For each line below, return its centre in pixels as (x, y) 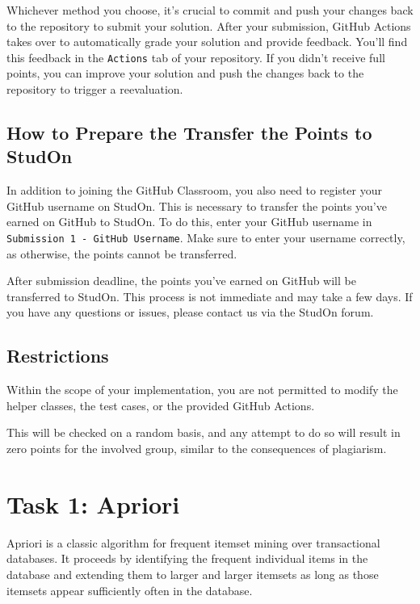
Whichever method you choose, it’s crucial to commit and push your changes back (210, 10)
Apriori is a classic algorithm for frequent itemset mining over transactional (193, 542)
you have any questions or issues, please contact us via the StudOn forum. (190, 312)
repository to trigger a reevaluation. (95, 89)
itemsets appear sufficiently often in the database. (130, 590)
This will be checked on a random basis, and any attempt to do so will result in (204, 432)
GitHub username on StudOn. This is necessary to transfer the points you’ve (197, 206)
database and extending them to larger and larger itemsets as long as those (193, 574)
